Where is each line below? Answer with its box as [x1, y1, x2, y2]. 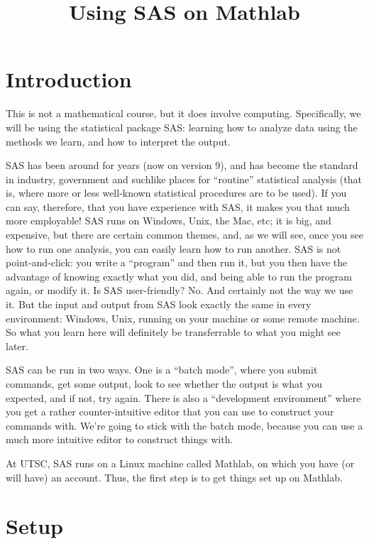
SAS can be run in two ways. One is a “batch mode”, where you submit [6, 362, 318, 377]
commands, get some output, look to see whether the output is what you [6, 376, 322, 391]
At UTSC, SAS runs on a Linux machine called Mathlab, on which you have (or [6, 455, 355, 470]
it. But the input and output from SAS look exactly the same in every [6, 297, 312, 312]
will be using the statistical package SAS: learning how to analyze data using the [6, 119, 358, 134]
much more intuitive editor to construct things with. [6, 432, 233, 447]
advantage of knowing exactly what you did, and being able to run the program [6, 268, 352, 283]
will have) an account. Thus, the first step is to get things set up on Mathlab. [6, 469, 343, 484]
